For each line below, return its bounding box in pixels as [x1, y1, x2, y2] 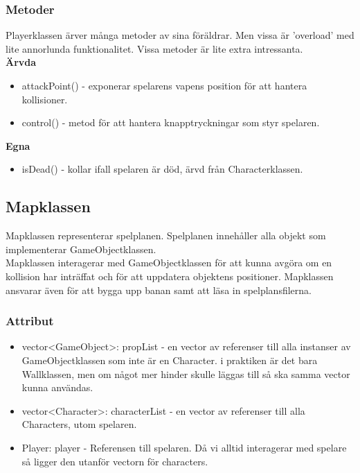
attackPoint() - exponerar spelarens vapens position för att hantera [21, 78, 307, 92]
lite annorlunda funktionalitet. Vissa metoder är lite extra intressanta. [6, 41, 303, 55]
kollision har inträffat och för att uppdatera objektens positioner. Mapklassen [6, 268, 334, 283]
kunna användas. [21, 380, 93, 395]
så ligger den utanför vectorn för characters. [21, 454, 208, 468]
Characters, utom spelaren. [21, 417, 137, 431]
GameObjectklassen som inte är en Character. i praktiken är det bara [21, 352, 318, 367]
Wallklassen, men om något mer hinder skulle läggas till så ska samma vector [21, 366, 350, 381]
